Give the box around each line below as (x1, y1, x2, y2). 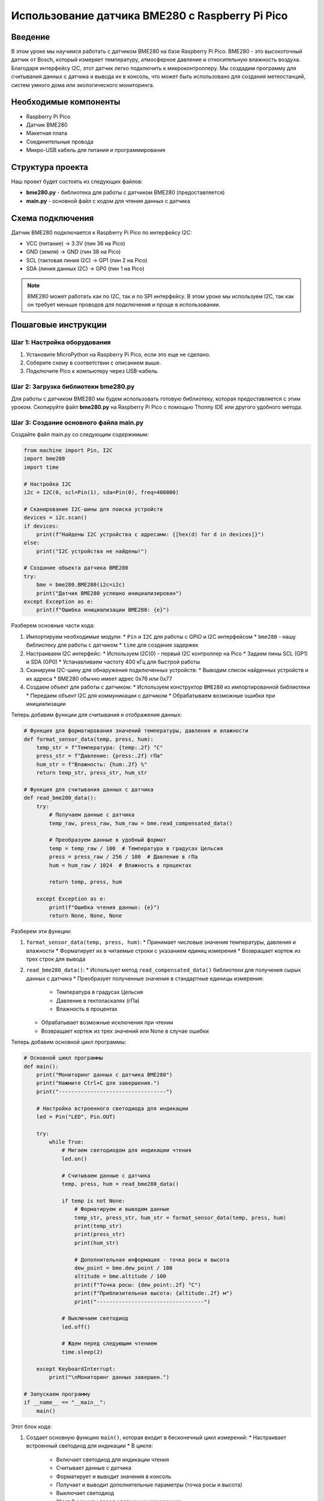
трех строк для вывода (26, 955, 86, 963)
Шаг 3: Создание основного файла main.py (11, 418, 144, 426)
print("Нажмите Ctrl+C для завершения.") (36, 1080, 160, 1087)
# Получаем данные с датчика (49, 811, 135, 818)
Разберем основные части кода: (11, 622, 95, 629)
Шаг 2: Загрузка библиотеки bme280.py (11, 382, 135, 391)
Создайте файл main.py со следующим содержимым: (11, 431, 149, 438)
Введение (11, 32, 50, 42)
